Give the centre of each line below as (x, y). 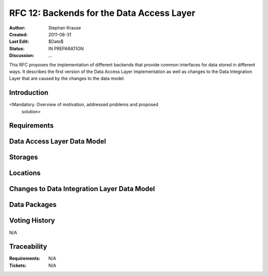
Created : (19, 34)
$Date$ (56, 42)
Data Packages (33, 205)
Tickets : (18, 265)
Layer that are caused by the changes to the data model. (67, 78)
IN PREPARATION (66, 48)
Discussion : (22, 56)
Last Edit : (19, 42)
